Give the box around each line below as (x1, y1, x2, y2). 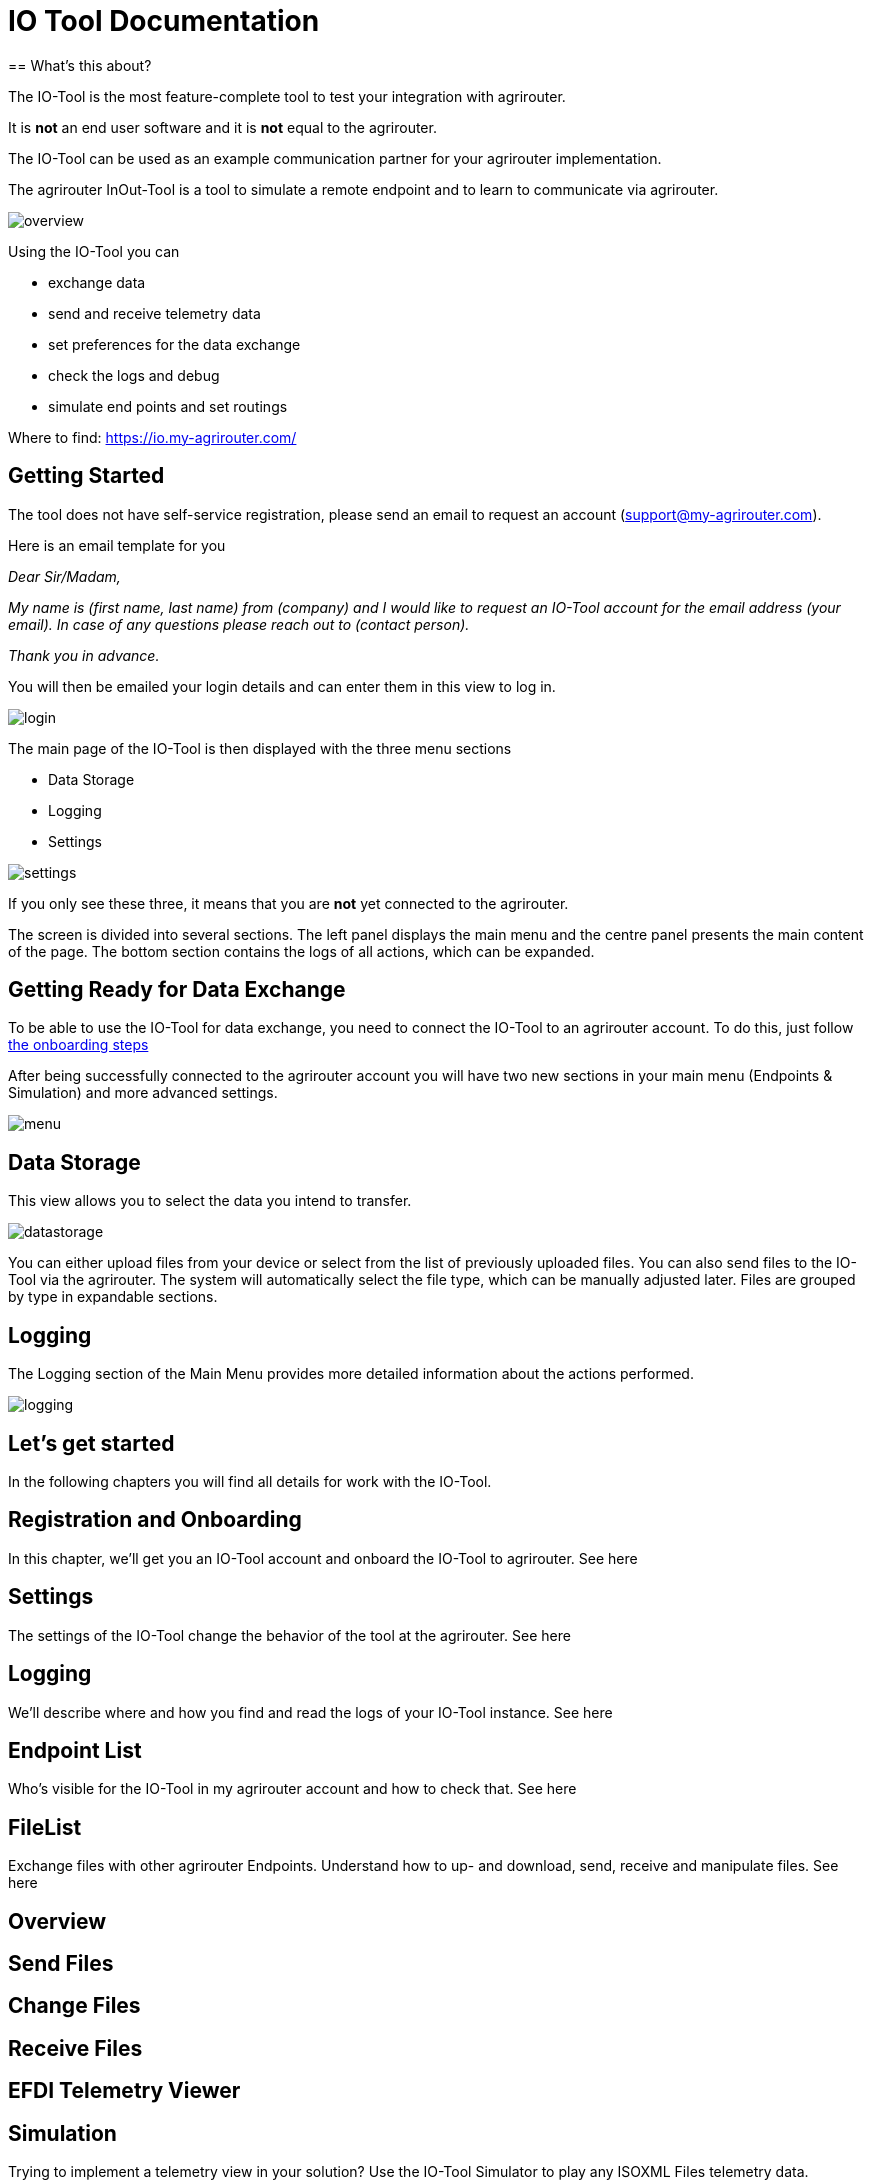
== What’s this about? (8, 56, 152, 74)
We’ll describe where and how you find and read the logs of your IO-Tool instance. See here (8, 1703, 613, 1721)
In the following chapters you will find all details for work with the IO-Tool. (8, 1472, 492, 1490)
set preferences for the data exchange (48, 335, 301, 353)
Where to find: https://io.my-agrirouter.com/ (8, 428, 297, 446)
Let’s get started (8, 1430, 175, 1456)
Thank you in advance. (8, 646, 160, 664)
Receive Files (8, 2035, 143, 2061)
